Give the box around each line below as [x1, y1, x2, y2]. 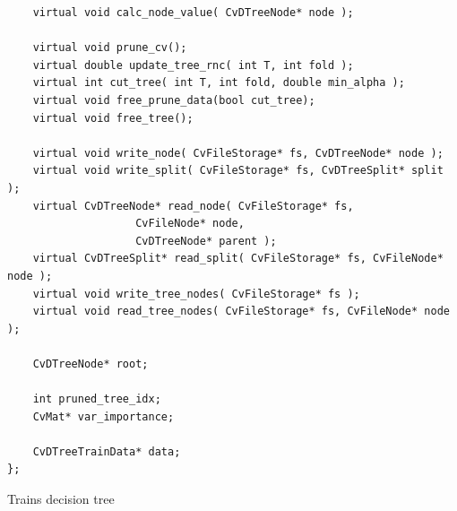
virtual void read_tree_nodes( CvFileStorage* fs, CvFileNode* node [32, 305, 450, 318]
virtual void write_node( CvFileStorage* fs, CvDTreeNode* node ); [32, 146, 444, 160]
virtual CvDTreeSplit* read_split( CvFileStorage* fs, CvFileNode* [32, 252, 444, 265]
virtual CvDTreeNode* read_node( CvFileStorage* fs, [32, 199, 354, 212]
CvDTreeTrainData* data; [32, 445, 181, 458]
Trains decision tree [7, 489, 115, 508]
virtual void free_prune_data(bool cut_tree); [32, 93, 315, 107]
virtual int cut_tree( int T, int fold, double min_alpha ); [32, 76, 405, 90]
